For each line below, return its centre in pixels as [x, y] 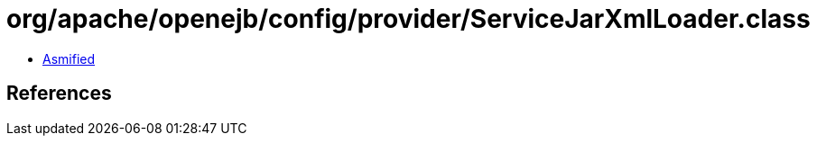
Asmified [69, 58]
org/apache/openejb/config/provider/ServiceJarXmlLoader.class [408, 19]
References [59, 94]
